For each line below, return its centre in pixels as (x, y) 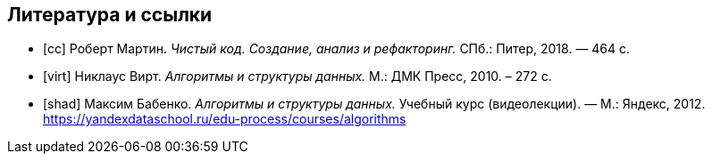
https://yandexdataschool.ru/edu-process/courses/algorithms (225, 119)
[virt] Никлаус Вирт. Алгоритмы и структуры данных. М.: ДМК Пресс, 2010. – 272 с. (297, 76)
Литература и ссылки (110, 15)
